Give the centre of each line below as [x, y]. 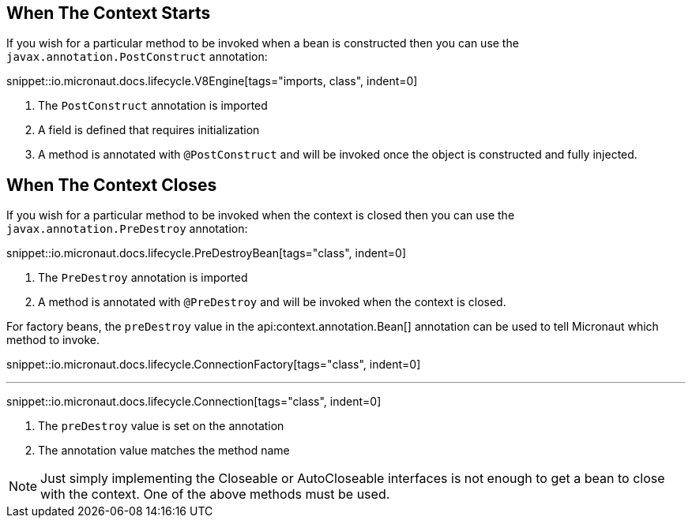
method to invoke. [53, 340]
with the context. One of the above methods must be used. [215, 494]
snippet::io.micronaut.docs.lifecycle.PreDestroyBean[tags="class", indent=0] [206, 253]
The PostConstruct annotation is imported [153, 106]
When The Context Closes [112, 185]
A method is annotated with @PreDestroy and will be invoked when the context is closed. [272, 302]
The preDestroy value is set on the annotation [161, 426]
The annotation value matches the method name [164, 451]
